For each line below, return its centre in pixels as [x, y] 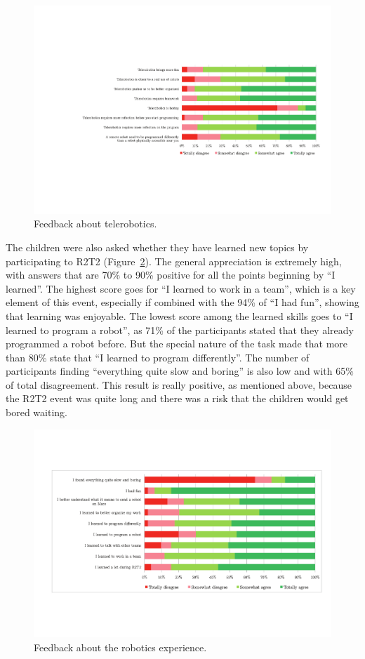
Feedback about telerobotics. [95, 224]
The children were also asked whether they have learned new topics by [157, 247]
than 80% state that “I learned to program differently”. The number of [158, 357]
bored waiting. [36, 412]
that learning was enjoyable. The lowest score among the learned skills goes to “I [179, 315]
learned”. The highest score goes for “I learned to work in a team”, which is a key [181, 288]
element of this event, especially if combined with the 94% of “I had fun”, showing [182, 302]
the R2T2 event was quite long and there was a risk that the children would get [177, 398]
